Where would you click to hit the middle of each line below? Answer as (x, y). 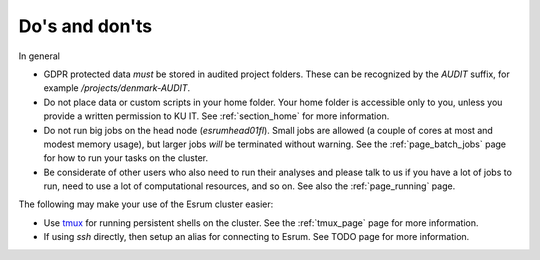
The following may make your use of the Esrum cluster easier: (146, 204)
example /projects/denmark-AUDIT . (117, 88)
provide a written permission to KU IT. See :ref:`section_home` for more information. (216, 116)
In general (39, 56)
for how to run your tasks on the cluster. (126, 158)
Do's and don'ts (85, 26)
